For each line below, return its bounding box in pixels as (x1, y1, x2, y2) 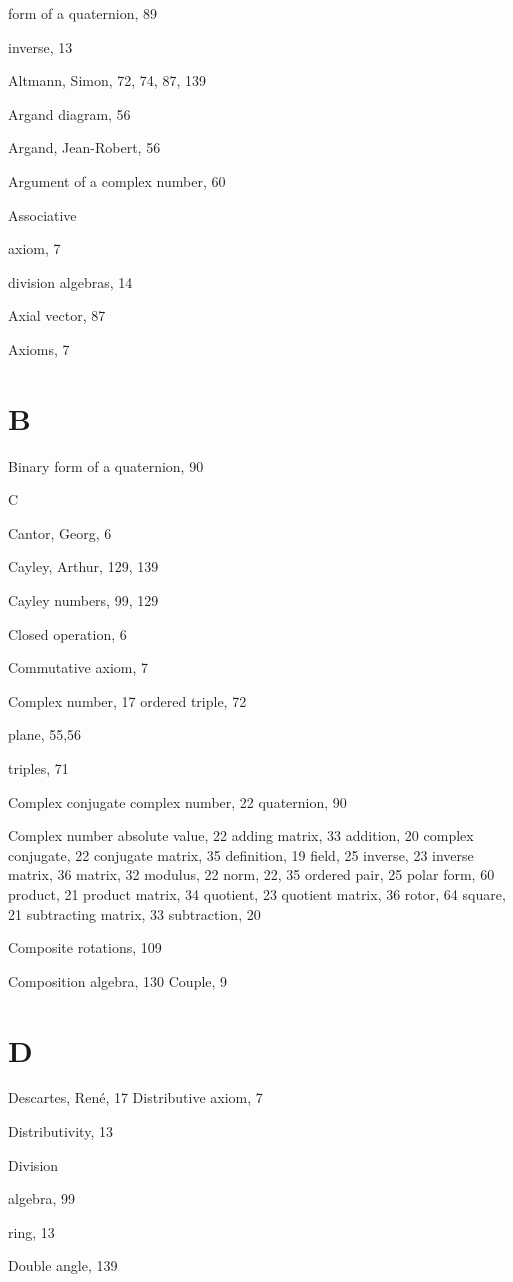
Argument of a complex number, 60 (8, 170, 226, 191)
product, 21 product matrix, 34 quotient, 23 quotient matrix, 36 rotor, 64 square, (8, 883, 506, 904)
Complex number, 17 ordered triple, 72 (8, 690, 247, 711)
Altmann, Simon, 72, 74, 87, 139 (8, 70, 206, 91)
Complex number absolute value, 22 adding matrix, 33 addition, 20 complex (8, 825, 474, 846)
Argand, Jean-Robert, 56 (8, 137, 161, 158)
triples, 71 (8, 758, 69, 778)
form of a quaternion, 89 (8, 3, 158, 23)
